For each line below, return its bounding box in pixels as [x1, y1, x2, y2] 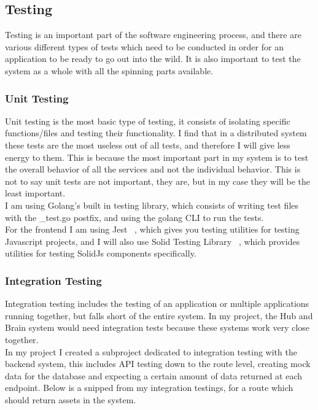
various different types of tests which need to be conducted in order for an [5, 40, 284, 53]
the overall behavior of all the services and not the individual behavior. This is [5, 163, 301, 176]
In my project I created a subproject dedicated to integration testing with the [5, 345, 297, 358]
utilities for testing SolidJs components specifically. [5, 247, 196, 260]
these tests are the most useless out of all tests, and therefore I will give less [5, 138, 290, 151]
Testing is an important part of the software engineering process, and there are [5, 28, 301, 41]
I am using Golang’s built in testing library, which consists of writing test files [5, 198, 299, 211]
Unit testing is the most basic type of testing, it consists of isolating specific [5, 114, 290, 127]
